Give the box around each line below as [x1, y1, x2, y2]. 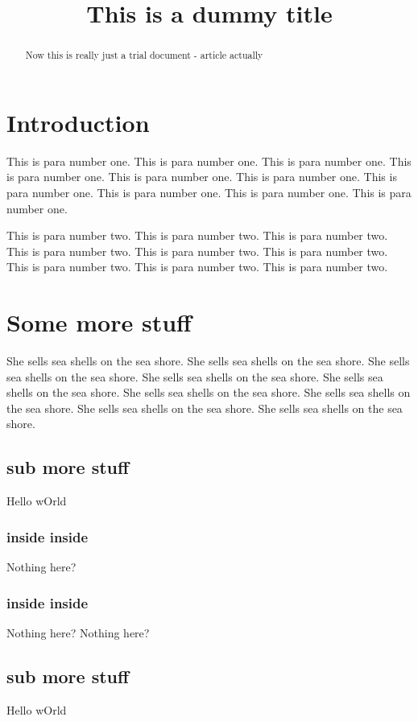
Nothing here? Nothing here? [6, 624, 150, 641]
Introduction [6, 105, 150, 138]
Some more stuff [6, 306, 192, 339]
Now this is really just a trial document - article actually [25, 48, 263, 62]
